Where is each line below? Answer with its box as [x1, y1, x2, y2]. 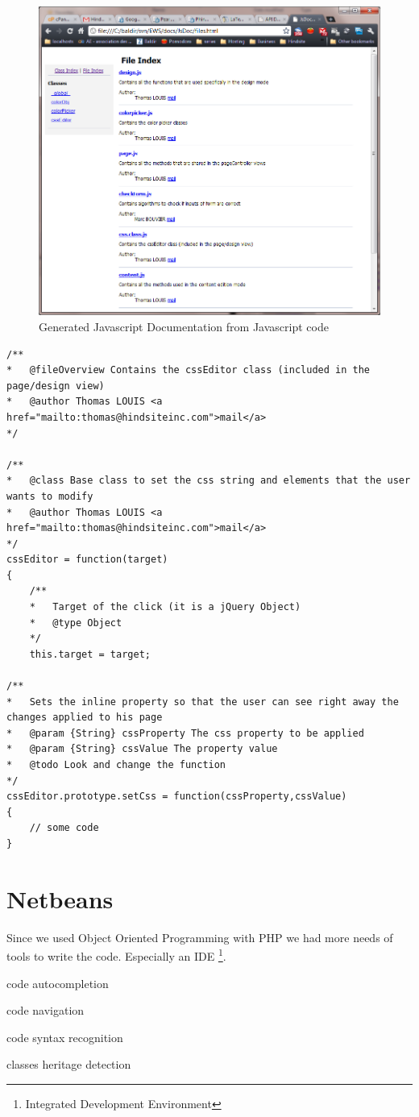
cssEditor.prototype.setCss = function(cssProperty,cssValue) [6, 791, 347, 803]
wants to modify [6, 490, 93, 502]
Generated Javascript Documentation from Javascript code [39, 318, 329, 334]
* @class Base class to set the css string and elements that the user [6, 475, 411, 487]
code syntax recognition [6, 1028, 123, 1045]
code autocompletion [6, 974, 109, 991]
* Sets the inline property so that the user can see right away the [6, 696, 399, 708]
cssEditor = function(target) [6, 554, 168, 566]
